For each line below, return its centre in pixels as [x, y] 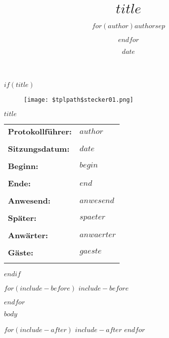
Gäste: [21, 252]
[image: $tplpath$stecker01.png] [79, 100]
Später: [22, 217]
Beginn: [23, 166]
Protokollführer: [40, 131]
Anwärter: [28, 235]
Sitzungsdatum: [39, 148]
